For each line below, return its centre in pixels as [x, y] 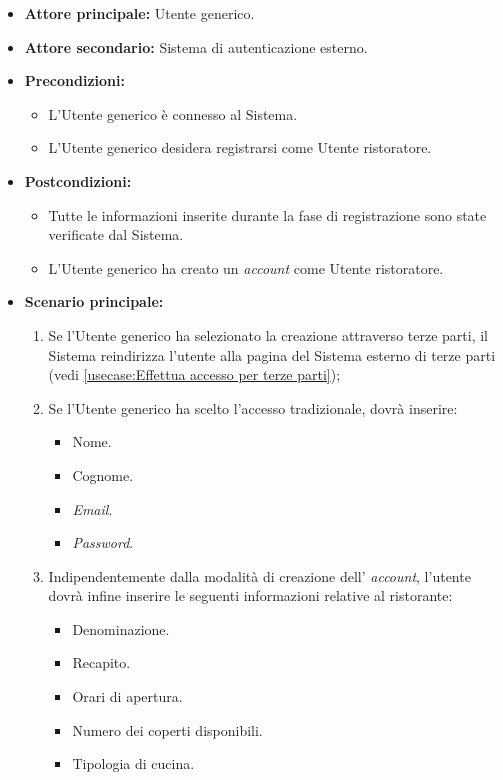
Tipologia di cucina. [133, 763]
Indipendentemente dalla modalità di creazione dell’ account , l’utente [259, 575]
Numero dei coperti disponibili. [167, 729]
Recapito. [101, 662]
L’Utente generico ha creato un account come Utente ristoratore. [246, 267]
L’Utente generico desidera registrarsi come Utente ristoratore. [240, 147]
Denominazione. [121, 628]
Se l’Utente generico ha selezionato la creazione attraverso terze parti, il [268, 334]
